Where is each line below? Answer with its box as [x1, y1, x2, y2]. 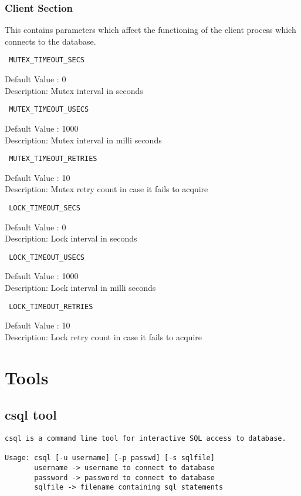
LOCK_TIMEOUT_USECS [9, 253, 85, 262]
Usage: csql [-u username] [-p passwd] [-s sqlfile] [5, 454, 215, 463]
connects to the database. [5, 35, 96, 47]
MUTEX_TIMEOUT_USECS [9, 105, 89, 114]
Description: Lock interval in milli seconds [5, 281, 156, 294]
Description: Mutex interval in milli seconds [5, 133, 162, 146]
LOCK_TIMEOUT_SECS [9, 203, 80, 212]
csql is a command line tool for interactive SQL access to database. [5, 434, 286, 443]
